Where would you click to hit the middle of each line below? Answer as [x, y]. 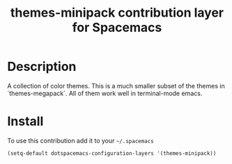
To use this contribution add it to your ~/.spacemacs [81, 140]
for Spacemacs [117, 27]
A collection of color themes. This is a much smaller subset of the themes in [116, 85]
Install [25, 121]
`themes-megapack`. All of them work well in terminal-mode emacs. [105, 93]
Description [42, 67]
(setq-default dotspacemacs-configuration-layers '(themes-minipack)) [112, 153]
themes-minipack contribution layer [117, 13]
